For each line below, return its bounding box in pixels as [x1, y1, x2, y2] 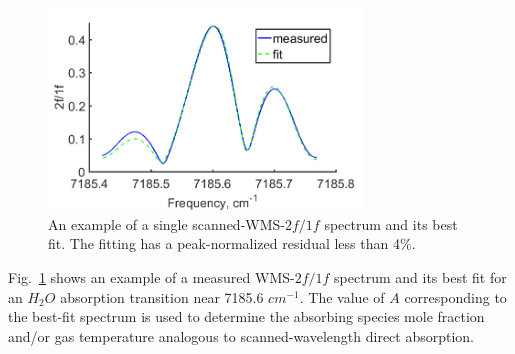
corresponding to [404, 286, 507, 307]
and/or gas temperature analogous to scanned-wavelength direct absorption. [8, 325, 475, 346]
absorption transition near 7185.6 [60, 286, 264, 307]
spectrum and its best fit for [334, 267, 507, 288]
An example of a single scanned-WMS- [48, 213, 285, 234]
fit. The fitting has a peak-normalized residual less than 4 [48, 233, 400, 254]
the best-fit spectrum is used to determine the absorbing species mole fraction [8, 306, 485, 327]
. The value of [299, 286, 385, 307]
